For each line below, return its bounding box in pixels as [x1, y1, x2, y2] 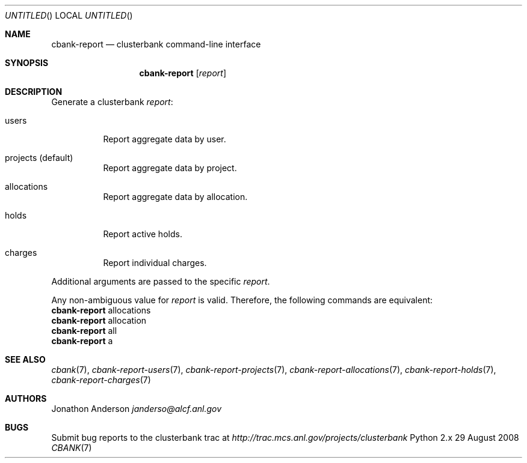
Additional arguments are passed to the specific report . [51, 276, 270, 286]
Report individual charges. [103, 258, 207, 268]
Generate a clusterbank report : [51, 97, 173, 107]
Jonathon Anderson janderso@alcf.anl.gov [51, 404, 222, 414]
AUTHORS [5, 393, 47, 404]
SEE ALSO [5, 354, 46, 365]
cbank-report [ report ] [139, 68, 227, 78]
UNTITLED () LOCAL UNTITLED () [5, 10, 133, 20]
